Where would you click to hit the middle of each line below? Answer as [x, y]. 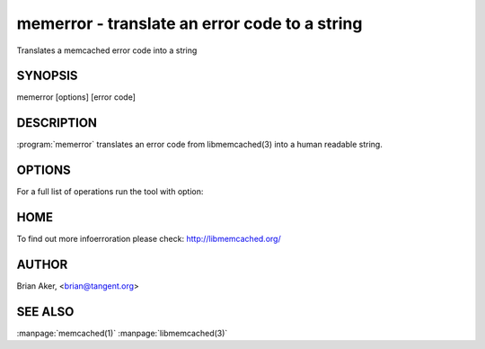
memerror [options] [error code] [76, 97]
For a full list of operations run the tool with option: [110, 192]
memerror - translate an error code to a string [190, 23]
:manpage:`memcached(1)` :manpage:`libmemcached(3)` [122, 333]
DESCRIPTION [57, 123]
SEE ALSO [45, 312]
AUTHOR [42, 264]
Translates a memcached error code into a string [107, 50]
